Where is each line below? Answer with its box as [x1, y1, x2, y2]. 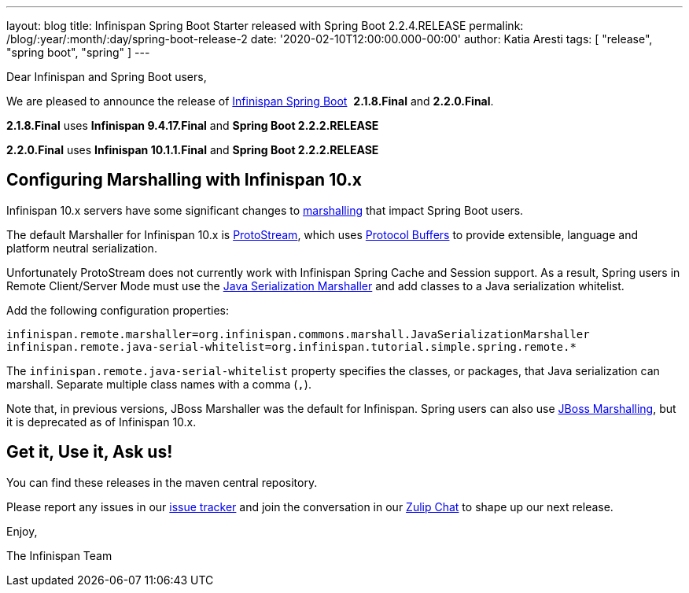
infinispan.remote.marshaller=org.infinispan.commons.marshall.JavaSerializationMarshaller [6, 327, 590, 341]
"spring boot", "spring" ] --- [6, 46, 150, 59]
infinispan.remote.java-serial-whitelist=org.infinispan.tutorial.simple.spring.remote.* [6, 340, 577, 353]
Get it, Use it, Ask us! [6, 442, 173, 462]
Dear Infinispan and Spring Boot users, [6, 70, 207, 83]
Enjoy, [6, 524, 38, 538]
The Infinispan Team [6, 548, 112, 562]
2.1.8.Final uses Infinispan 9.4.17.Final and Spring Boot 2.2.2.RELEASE [6, 119, 379, 132]
